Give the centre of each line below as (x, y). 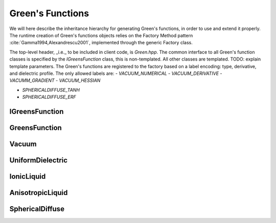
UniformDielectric (39, 160)
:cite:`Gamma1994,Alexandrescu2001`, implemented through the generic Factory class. (101, 43)
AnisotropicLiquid (39, 193)
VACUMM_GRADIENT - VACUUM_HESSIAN (55, 80)
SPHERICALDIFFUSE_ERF (49, 97)
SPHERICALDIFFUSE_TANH (51, 90)
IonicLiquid (28, 176)
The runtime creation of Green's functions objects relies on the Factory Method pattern (101, 35)
